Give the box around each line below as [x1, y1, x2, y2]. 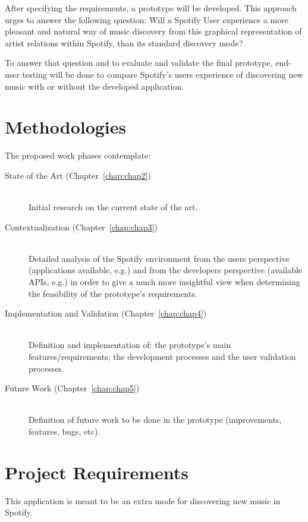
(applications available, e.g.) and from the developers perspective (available [29, 264, 303, 276]
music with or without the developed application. [5, 80, 184, 92]
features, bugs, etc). [29, 425, 100, 437]
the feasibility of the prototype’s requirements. [29, 287, 197, 299]
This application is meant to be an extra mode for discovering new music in [5, 494, 281, 507]
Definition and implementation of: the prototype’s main [29, 338, 231, 351]
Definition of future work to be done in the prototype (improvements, [29, 413, 282, 426]
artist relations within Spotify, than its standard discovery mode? [5, 36, 243, 49]
